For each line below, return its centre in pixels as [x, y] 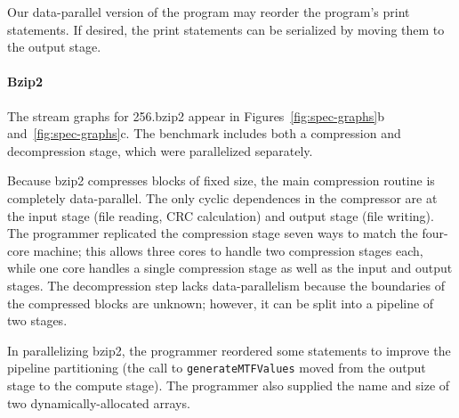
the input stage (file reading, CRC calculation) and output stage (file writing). [221, 215]
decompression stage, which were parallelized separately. [160, 150]
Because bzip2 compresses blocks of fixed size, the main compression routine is [221, 180]
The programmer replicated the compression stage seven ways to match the [213, 233]
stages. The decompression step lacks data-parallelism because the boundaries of [226, 285]
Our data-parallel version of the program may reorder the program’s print [209, 12]
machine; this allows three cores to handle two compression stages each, [228, 250]
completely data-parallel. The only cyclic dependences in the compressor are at [222, 197]
